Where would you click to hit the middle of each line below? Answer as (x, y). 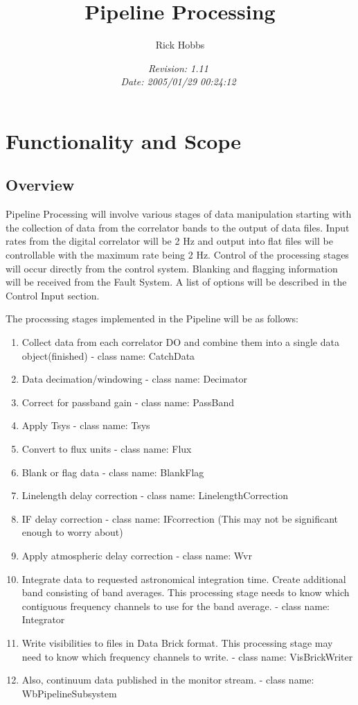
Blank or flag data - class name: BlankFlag (113, 472)
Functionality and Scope (123, 140)
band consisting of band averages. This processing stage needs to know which (186, 592)
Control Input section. (53, 295)
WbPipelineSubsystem (69, 693)
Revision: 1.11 (178, 68)
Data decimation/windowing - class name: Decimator (135, 379)
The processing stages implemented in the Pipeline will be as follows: (152, 319)
